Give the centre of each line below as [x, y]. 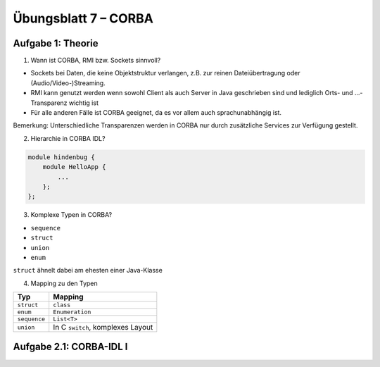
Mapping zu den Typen [64, 283]
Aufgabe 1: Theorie [56, 43]
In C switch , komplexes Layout [103, 328]
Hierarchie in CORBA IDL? [68, 138]
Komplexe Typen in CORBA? [71, 215]
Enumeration [72, 312]
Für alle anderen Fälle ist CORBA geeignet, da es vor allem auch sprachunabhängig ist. [156, 113]
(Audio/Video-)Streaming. [68, 83]
